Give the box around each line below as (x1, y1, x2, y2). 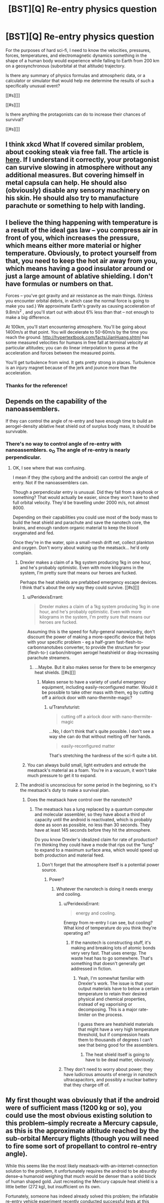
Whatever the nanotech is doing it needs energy (56, 886, 153, 892)
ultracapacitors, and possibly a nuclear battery (63, 1077, 158, 1083)
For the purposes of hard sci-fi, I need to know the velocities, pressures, (5, 47, 151, 53)
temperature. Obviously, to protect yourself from (5, 249, 157, 257)
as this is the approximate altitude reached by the (5, 1127, 159, 1135)
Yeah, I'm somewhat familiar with (78, 975, 145, 981)
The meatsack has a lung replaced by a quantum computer (34, 806, 153, 812)
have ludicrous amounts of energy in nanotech (63, 1072, 158, 1077)
